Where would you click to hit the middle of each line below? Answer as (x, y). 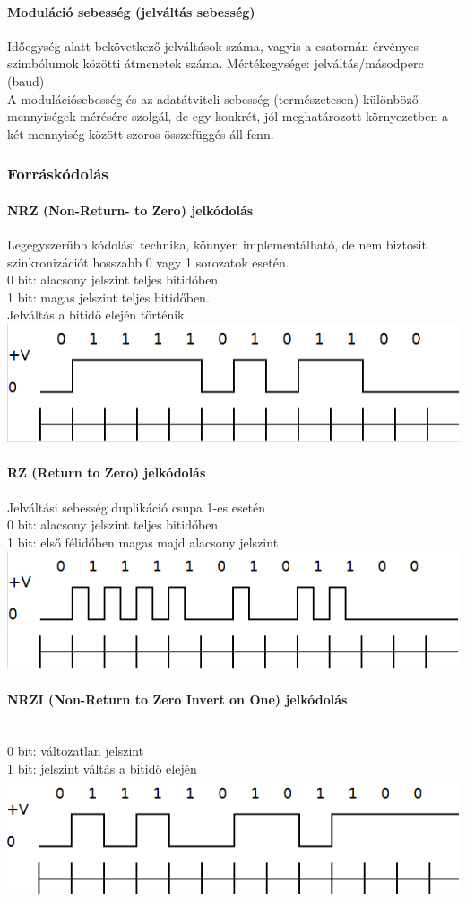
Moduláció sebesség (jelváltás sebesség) (131, 11)
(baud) (26, 80)
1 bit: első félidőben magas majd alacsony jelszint (143, 542)
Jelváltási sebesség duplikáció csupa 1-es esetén (137, 507)
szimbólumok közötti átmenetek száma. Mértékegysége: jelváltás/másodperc (216, 63)
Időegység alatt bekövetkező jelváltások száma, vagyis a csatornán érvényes (213, 45)
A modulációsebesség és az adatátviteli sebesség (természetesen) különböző (213, 98)
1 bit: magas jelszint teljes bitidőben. (108, 297)
